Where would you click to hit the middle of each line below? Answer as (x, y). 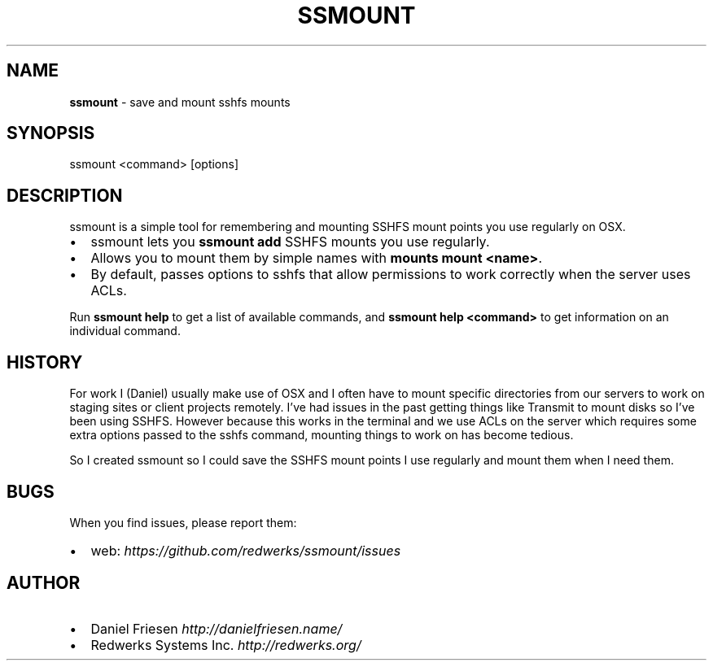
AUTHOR (44, 583)
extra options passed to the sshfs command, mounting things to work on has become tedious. (322, 435)
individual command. (125, 331)
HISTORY (45, 362)
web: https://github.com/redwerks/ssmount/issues (246, 550)
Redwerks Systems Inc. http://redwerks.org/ (226, 645)
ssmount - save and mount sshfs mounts (180, 102)
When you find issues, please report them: (183, 522)
